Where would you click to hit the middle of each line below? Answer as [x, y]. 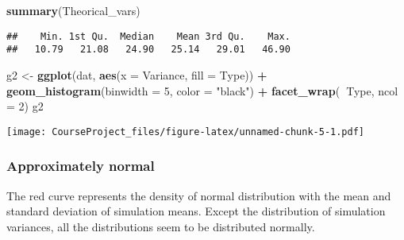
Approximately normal [81, 166]
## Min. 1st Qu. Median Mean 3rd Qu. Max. [148, 36]
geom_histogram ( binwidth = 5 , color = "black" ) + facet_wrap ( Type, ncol [202, 90]
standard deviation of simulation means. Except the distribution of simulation [196, 211]
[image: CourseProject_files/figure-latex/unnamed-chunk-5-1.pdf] [186, 132]
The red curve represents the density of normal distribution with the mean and [199, 195]
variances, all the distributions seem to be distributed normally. [161, 226]
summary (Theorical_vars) [73, 10]
